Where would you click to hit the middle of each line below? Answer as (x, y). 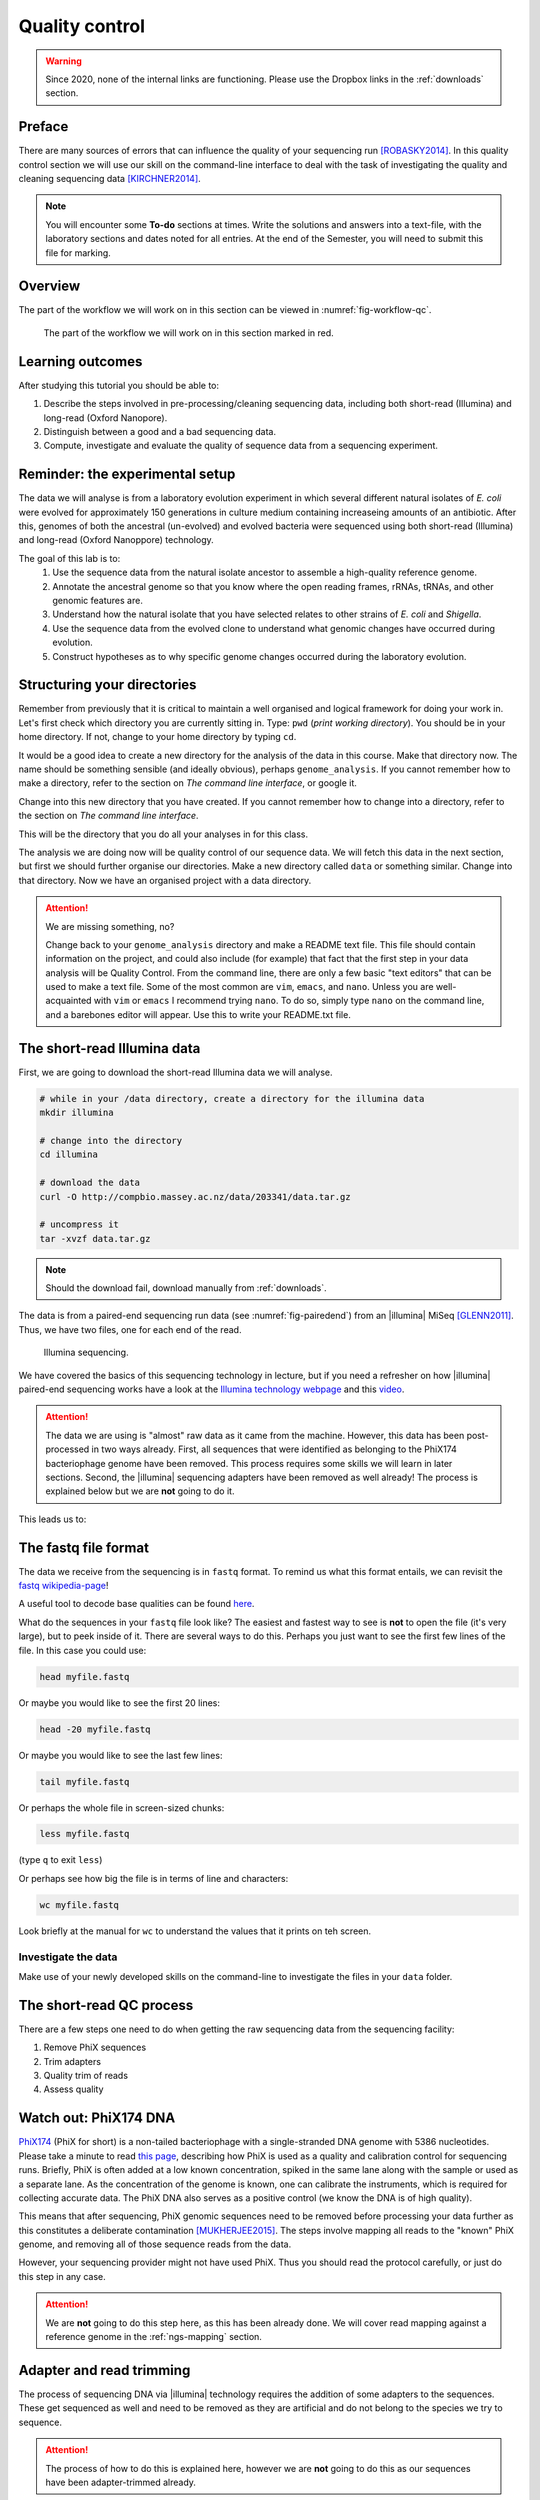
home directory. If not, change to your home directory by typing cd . (157, 737)
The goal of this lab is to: (69, 558)
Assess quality (73, 2089)
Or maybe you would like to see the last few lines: (120, 1755)
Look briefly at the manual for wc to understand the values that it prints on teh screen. (195, 1931)
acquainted (68, 1001)
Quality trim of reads (86, 2076)
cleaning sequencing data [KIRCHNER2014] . (110, 179)
